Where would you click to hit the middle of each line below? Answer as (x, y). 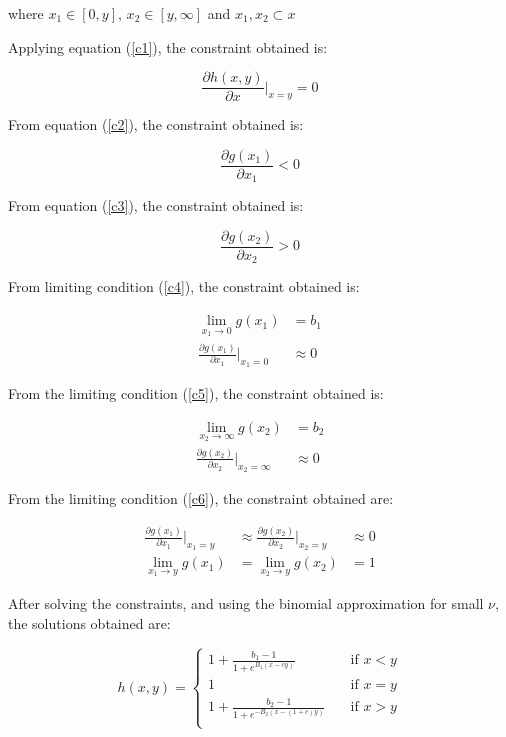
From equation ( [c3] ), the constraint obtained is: (156, 205)
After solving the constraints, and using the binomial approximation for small (246, 603)
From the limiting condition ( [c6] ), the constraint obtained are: (201, 498)
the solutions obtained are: (89, 622)
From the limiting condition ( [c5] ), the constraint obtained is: (196, 393)
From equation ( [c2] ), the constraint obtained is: (156, 124)
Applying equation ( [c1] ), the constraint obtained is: (168, 46)
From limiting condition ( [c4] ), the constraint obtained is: (184, 286)
